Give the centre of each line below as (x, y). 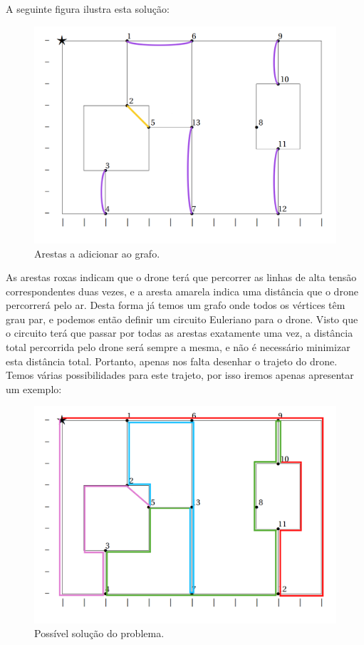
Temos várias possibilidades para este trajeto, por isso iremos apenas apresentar (180, 375)
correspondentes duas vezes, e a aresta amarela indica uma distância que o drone (182, 291)
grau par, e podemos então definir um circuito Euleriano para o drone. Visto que (182, 319)
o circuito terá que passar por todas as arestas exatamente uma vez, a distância (180, 333)
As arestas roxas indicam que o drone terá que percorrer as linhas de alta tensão (181, 277)
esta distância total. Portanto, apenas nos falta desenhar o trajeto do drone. (172, 361)
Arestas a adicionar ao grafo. (97, 253)
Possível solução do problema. (99, 633)
